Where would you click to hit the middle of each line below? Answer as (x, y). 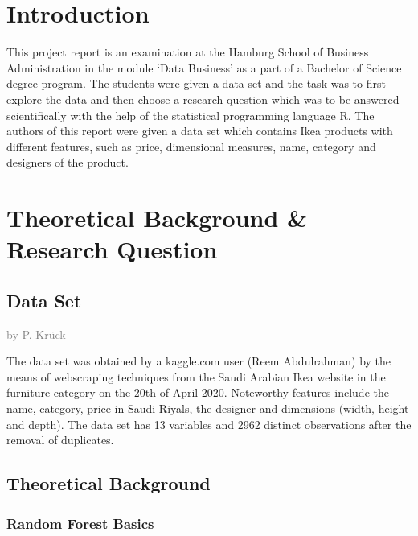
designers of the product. (68, 162)
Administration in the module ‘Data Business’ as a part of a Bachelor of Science (204, 67)
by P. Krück (36, 334)
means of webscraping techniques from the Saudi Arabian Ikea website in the (196, 376)
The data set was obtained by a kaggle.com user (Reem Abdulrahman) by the (199, 361)
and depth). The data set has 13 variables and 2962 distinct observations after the (209, 424)
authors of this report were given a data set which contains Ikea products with (200, 131)
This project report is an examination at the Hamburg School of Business (188, 52)
